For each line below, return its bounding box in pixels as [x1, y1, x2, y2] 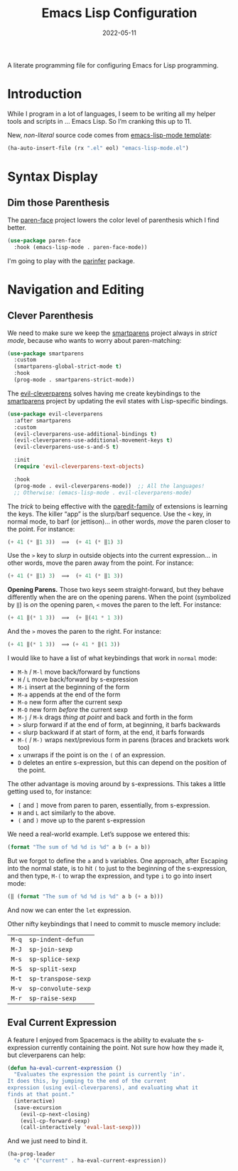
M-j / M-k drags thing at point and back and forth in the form [17, 713, 193, 721]
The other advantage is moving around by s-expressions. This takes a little [7, 780, 226, 788]
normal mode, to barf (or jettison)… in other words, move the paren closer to [7, 517, 231, 526]
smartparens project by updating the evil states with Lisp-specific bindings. [7, 396, 229, 405]
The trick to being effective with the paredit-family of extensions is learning [7, 502, 228, 510]
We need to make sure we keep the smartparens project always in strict [7, 329, 217, 337]
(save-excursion [13, 1104, 62, 1111]
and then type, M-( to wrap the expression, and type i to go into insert [7, 871, 212, 880]
